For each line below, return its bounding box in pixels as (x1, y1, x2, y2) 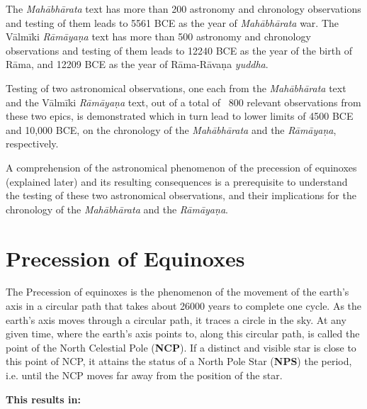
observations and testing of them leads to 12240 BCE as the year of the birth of (6, 43, 352, 57)
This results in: (6, 391, 81, 406)
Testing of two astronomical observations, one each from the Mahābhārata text (6, 80, 346, 95)
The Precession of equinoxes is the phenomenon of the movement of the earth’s (6, 284, 349, 299)
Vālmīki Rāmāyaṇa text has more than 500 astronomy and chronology (6, 29, 311, 44)
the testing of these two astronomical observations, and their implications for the (6, 188, 356, 203)
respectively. (6, 136, 59, 151)
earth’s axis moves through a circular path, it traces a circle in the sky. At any (6, 312, 346, 327)
